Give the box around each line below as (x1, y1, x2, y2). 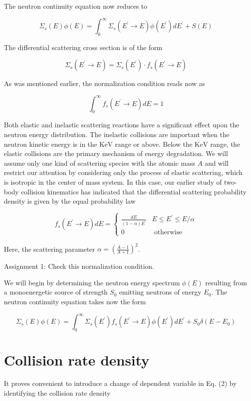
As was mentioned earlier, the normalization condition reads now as (4, 78, 205, 88)
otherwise (154, 229, 182, 236)
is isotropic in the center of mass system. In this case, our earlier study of (4, 176, 222, 187)
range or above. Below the (115, 139, 192, 149)
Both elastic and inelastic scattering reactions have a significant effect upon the (4, 120, 239, 130)
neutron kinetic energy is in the (4, 139, 97, 149)
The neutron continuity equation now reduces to (4, 1, 147, 11)
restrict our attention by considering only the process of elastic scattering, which (4, 167, 243, 177)
